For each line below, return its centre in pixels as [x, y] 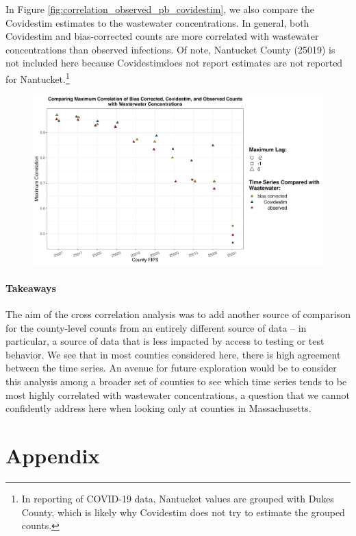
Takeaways [31, 288]
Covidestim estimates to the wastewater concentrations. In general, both [157, 22]
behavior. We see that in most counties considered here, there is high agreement [173, 354]
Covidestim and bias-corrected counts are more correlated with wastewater [162, 36]
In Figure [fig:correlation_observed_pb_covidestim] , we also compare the [160, 9]
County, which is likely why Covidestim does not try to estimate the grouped [183, 512]
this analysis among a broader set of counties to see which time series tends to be [176, 381]
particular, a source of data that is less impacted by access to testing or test [165, 341]
